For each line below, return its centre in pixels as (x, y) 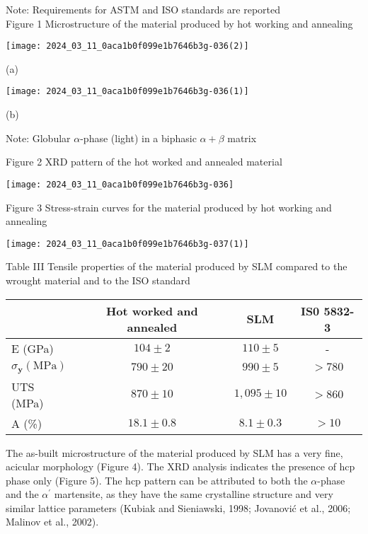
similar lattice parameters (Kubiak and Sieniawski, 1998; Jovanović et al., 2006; (178, 507)
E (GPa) (33, 348)
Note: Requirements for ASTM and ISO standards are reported (143, 9)
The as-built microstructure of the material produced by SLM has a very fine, (174, 452)
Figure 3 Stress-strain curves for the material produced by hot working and (169, 207)
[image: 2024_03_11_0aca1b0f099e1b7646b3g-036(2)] (127, 46)
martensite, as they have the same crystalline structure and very (194, 494)
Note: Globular (38, 138)
